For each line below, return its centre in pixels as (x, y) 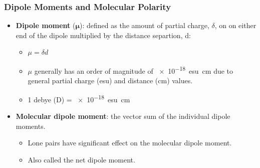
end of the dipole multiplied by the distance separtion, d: (103, 35)
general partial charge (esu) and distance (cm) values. (110, 80)
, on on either (235, 25)
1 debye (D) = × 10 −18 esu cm (79, 98)
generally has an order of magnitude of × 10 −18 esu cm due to (134, 70)
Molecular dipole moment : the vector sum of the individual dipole (123, 116)
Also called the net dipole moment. (81, 159)
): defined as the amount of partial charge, (145, 25)
